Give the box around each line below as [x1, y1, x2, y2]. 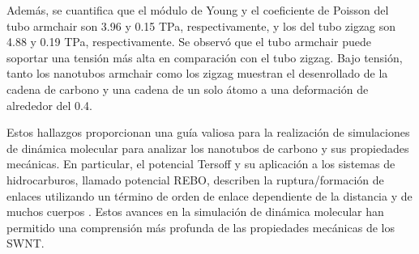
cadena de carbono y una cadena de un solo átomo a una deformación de [6, 80, 369, 97]
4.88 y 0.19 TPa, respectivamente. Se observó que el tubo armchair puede [6, 33, 372, 50]
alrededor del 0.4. [6, 96, 92, 113]
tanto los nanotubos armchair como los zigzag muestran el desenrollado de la [6, 65, 388, 82]
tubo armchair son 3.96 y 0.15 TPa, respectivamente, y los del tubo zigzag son [6, 17, 396, 34]
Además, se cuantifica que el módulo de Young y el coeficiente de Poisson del [6, 2, 389, 18]
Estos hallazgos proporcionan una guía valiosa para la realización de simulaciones [6, 124, 410, 141]
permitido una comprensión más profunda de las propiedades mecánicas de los [6, 218, 395, 235]
